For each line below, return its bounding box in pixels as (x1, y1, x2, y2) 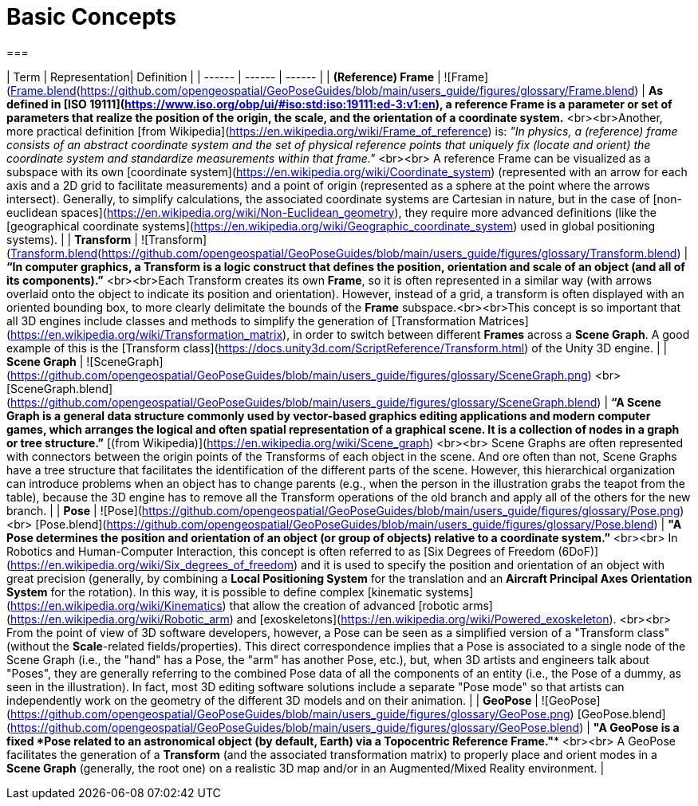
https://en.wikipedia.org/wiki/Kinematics (10, 598, 223, 612)
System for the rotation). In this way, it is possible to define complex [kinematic (6, 584, 423, 599)
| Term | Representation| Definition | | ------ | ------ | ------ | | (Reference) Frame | (6, 69, 441, 84)
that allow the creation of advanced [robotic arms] (229, 598, 493, 612)
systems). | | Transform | (6, 232, 138, 246)
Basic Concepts (6, 3, 177, 30)
